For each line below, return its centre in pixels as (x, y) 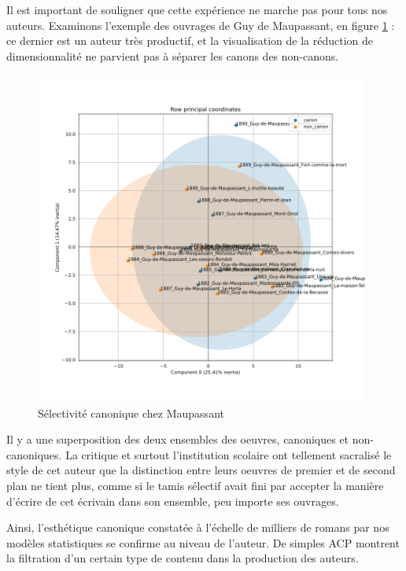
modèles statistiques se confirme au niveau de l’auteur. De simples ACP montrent (203, 542)
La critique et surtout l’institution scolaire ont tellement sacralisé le (229, 454)
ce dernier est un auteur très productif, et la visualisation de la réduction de (190, 41)
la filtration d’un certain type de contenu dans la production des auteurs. (183, 558)
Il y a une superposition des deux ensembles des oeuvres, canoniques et (178, 439)
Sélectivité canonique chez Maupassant (131, 413)
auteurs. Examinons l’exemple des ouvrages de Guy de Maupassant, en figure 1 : (201, 25)
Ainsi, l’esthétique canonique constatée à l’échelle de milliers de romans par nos (198, 527)
